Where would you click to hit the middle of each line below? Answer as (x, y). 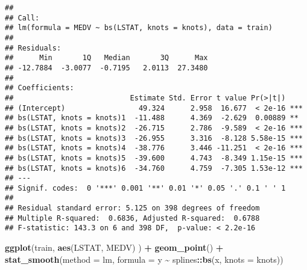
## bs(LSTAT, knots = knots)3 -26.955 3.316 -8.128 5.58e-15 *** (154, 138)
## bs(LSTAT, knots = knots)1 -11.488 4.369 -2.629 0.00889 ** (152, 118)
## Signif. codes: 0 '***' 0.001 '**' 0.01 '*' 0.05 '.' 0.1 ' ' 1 (145, 188)
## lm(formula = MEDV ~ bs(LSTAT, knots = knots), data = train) (139, 28)
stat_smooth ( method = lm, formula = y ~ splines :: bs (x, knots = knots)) (144, 259)
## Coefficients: (40, 88)
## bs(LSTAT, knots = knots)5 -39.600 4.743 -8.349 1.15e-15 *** (154, 158)
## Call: (22, 18)
